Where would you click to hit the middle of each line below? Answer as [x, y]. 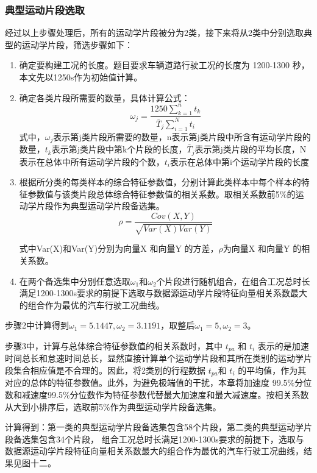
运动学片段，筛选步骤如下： [77, 44]
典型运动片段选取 [45, 9]
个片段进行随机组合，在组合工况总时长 [233, 281]
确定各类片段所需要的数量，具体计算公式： [105, 97]
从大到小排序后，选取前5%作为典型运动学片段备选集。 [113, 406]
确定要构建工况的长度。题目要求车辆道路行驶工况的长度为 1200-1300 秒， [164, 65]
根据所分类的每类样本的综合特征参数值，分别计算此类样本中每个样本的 [160, 182]
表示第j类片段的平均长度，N [251, 149]
